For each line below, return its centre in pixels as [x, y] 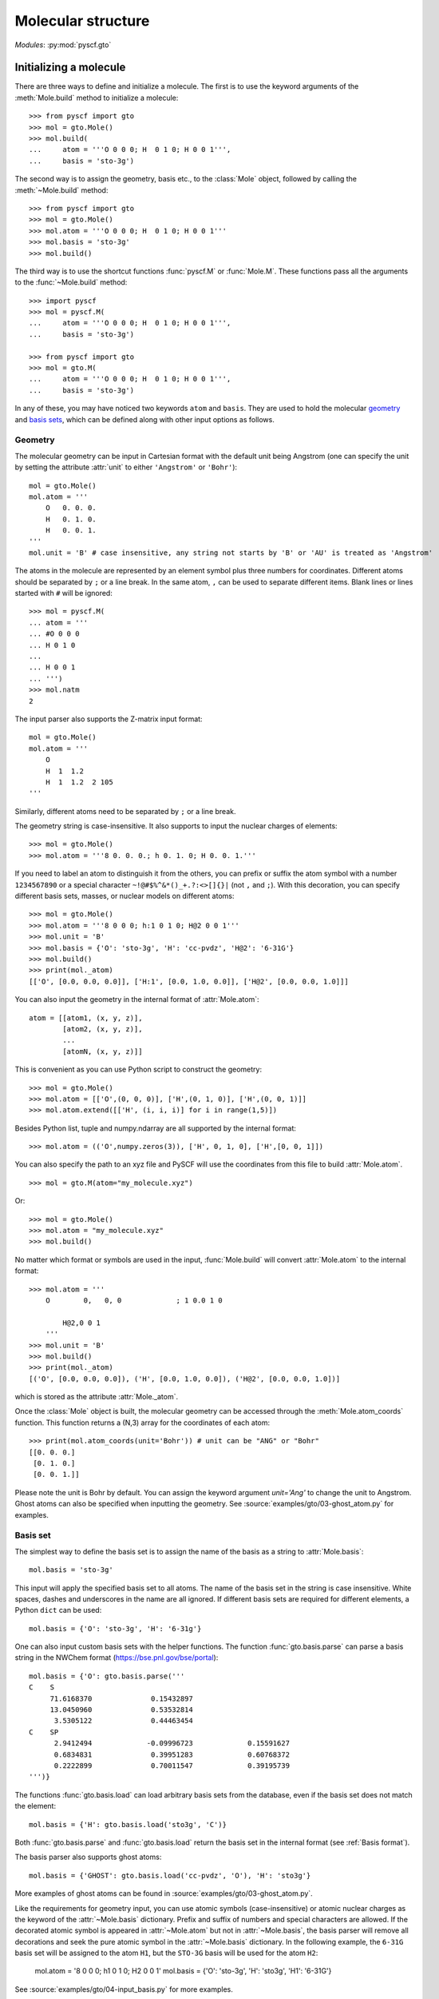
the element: [35, 1806]
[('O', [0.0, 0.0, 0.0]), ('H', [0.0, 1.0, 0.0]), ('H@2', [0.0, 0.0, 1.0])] [185, 1379]
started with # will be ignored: [64, 593]
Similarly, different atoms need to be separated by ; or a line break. [125, 811]
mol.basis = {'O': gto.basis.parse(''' [107, 1676]
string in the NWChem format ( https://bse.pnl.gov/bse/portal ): [117, 1658]
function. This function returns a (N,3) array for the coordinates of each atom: [142, 1422]
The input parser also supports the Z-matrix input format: [109, 719]
